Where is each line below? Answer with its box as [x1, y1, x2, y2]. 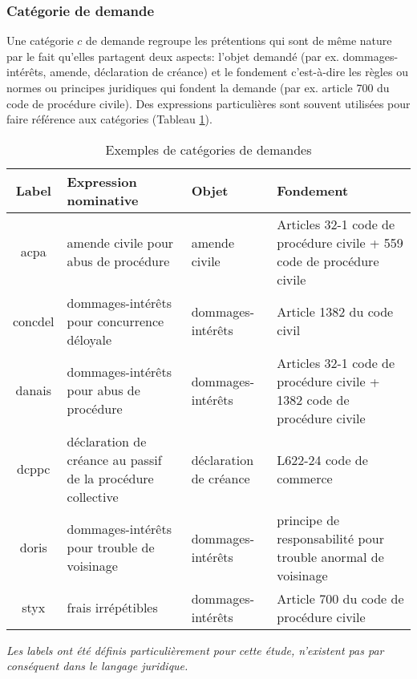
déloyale [67, 329, 112, 349]
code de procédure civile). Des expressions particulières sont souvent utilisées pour [6, 95, 411, 111]
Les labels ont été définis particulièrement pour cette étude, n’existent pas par [6, 641, 384, 658]
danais [15, 381, 52, 400]
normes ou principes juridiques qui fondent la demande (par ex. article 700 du [6, 79, 390, 95]
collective [67, 487, 119, 506]
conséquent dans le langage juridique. [6, 657, 188, 674]
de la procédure [67, 468, 154, 487]
